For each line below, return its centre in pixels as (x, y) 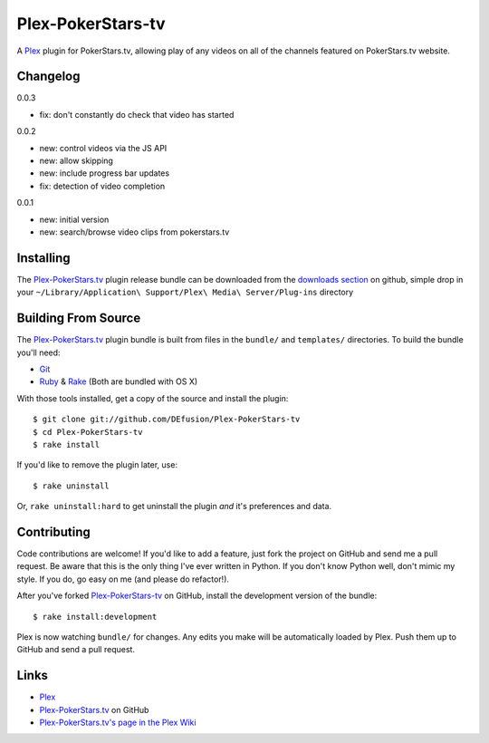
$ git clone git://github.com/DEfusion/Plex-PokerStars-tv (167, 420)
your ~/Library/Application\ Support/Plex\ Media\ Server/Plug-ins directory (185, 292)
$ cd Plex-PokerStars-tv (88, 432)
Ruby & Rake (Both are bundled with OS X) (119, 381)
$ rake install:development (95, 617)
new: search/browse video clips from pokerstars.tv (134, 232)
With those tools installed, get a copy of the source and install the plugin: (153, 398)
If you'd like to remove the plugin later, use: (97, 465)
